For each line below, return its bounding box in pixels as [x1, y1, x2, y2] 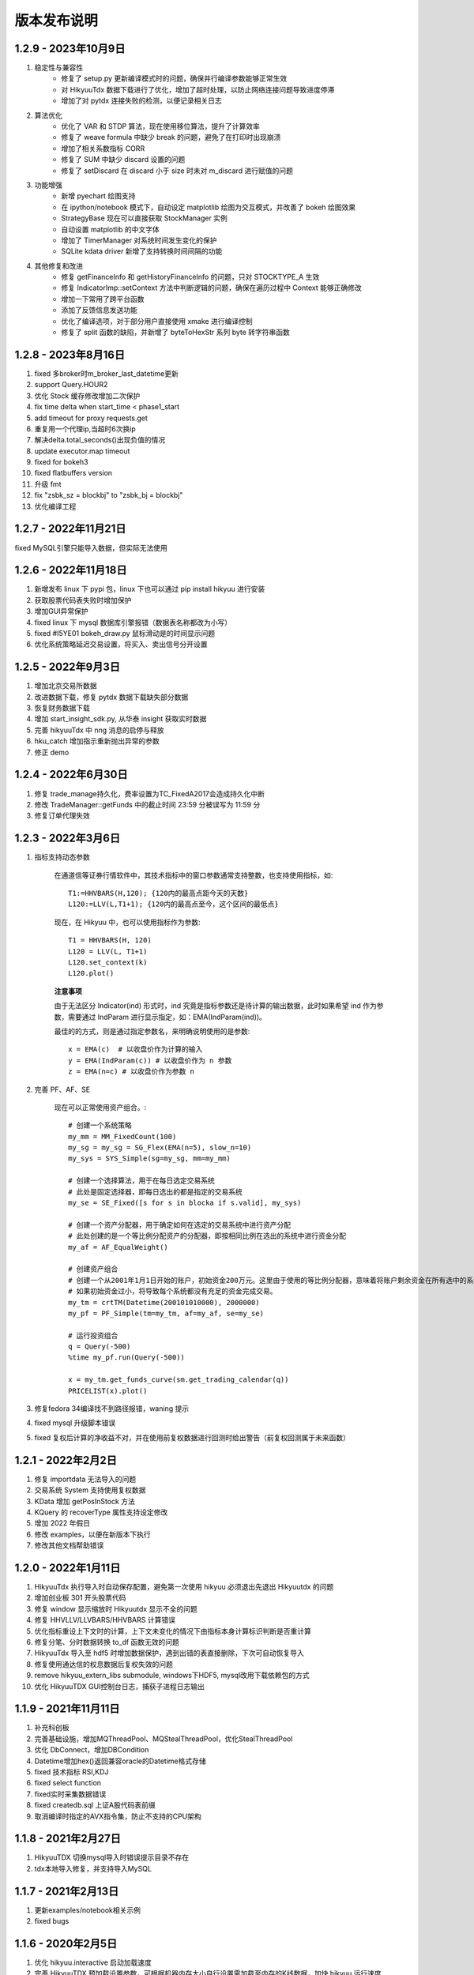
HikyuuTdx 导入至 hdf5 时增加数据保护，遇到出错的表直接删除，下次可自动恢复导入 [34, 1648, 304, 1658]
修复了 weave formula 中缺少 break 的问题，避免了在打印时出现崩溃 [61, 133, 281, 142]
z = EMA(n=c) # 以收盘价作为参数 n [68, 1067, 195, 1076]
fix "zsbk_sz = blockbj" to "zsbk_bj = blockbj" [34, 491, 183, 500]
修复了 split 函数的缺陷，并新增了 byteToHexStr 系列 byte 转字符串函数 [61, 328, 290, 337]
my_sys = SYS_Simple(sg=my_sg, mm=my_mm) [68, 1154, 231, 1163]
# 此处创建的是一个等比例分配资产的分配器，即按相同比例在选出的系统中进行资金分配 [68, 1232, 347, 1240]
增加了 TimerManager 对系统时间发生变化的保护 [61, 235, 217, 245]
